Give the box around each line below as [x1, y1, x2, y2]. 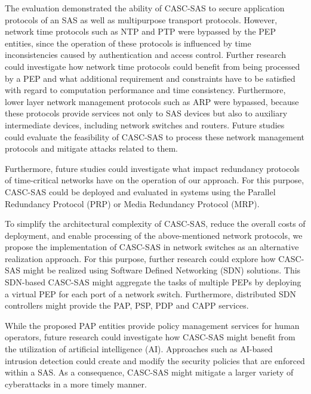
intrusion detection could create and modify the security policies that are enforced [5, 354, 305, 367]
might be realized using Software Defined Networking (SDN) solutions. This [23, 264, 301, 276]
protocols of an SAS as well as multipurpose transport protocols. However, [5, 13, 278, 26]
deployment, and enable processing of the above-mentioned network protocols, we [5, 229, 303, 241]
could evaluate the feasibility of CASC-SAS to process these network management [5, 130, 305, 143]
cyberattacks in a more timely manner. [5, 377, 147, 390]
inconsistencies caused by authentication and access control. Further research [5, 48, 287, 61]
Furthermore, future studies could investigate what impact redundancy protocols [5, 162, 300, 174]
